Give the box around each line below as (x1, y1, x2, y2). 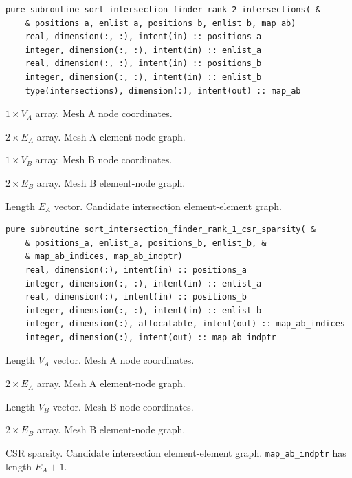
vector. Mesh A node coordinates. (52, 353, 195, 367)
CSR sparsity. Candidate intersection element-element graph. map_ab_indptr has (5, 445, 346, 459)
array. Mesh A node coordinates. (35, 106, 173, 121)
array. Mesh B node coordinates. (35, 152, 173, 167)
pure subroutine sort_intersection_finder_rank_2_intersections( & (5, 5, 321, 14)
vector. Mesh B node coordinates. (52, 399, 194, 413)
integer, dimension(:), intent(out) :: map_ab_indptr (25, 332, 276, 342)
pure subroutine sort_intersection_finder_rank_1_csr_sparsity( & (5, 225, 316, 235)
